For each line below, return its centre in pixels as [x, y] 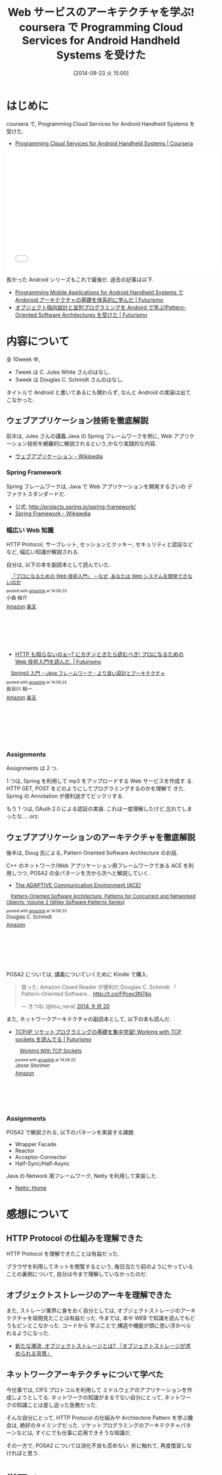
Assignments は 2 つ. [32, 768]
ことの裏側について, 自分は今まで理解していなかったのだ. [77, 1274]
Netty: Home [31, 1188]
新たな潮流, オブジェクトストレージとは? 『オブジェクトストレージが [100, 1346]
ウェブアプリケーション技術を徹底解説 [77, 421]
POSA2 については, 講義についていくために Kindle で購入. [77, 974]
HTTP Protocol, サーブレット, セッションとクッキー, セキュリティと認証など [100, 545]
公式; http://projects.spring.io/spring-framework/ [76, 507]
